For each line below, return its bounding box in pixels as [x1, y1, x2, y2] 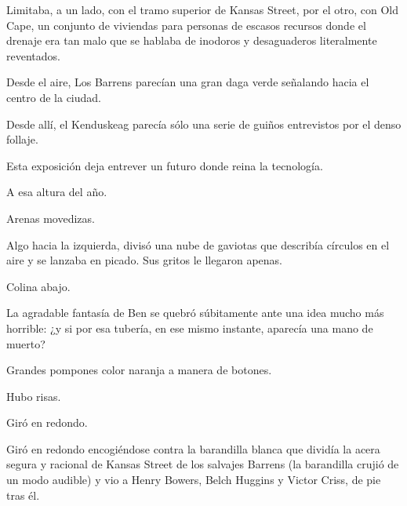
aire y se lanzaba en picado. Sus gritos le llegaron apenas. [6, 252, 282, 268]
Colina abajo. [6, 278, 71, 294]
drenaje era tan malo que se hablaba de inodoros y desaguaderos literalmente [6, 32, 377, 49]
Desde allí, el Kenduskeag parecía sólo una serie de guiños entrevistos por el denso [6, 115, 402, 132]
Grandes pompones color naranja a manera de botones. [6, 362, 272, 378]
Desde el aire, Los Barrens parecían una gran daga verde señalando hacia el [6, 74, 369, 90]
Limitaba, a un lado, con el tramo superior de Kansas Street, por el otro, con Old [6, 2, 399, 17]
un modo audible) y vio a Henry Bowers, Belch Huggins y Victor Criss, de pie [6, 471, 381, 488]
